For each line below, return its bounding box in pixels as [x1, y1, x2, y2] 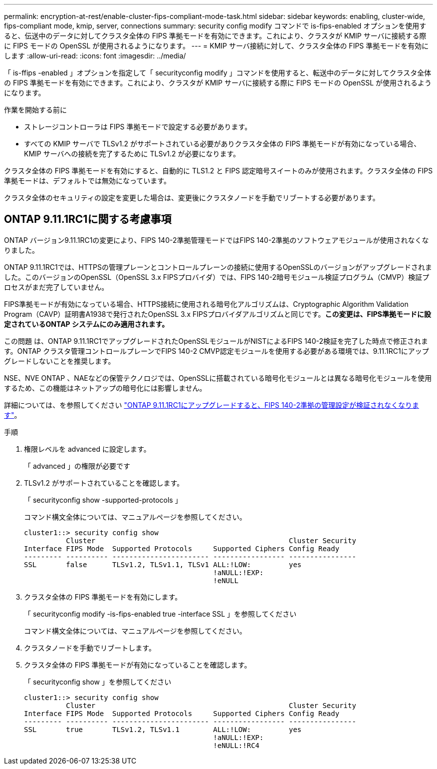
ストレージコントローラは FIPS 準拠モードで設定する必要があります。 [24, 122, 252, 131]
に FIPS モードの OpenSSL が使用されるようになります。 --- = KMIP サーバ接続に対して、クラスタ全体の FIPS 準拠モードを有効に [4, 41, 429, 50]
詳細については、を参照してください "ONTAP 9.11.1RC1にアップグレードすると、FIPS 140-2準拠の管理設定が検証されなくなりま [4, 400, 419, 409]
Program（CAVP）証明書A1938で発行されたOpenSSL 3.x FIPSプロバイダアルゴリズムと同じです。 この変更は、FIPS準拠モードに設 [4, 309, 431, 318]
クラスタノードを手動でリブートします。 [24, 643, 156, 652]
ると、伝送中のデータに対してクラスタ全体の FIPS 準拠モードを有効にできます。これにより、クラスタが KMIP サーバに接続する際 [4, 31, 427, 40]
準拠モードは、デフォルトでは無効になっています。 [4, 176, 171, 185]
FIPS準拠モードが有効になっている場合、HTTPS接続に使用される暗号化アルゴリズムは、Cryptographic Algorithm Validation [4, 299, 409, 308]
